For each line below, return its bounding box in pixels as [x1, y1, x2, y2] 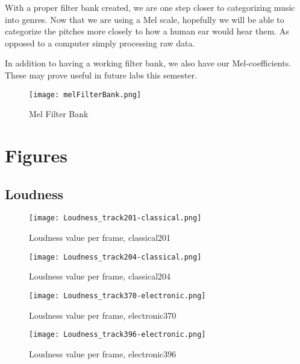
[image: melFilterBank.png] [29, 90, 142, 99]
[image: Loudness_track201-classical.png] [29, 214, 202, 223]
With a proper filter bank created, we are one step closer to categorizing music [5, 1, 295, 13]
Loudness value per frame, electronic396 [29, 347, 177, 360]
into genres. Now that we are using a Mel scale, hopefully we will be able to [5, 13, 284, 25]
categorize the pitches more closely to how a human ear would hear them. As [5, 25, 289, 37]
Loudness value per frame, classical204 [29, 270, 171, 283]
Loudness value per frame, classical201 [29, 231, 171, 244]
